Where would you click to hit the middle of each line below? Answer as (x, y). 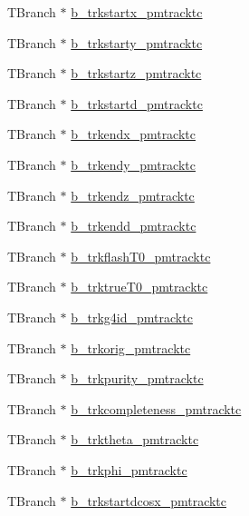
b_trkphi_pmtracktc (129, 469)
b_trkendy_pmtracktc (133, 164)
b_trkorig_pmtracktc (131, 347)
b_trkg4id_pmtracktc (132, 317)
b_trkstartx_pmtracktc (137, 12)
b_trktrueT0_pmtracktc (139, 287)
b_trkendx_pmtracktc (133, 134)
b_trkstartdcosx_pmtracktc (149, 500)
